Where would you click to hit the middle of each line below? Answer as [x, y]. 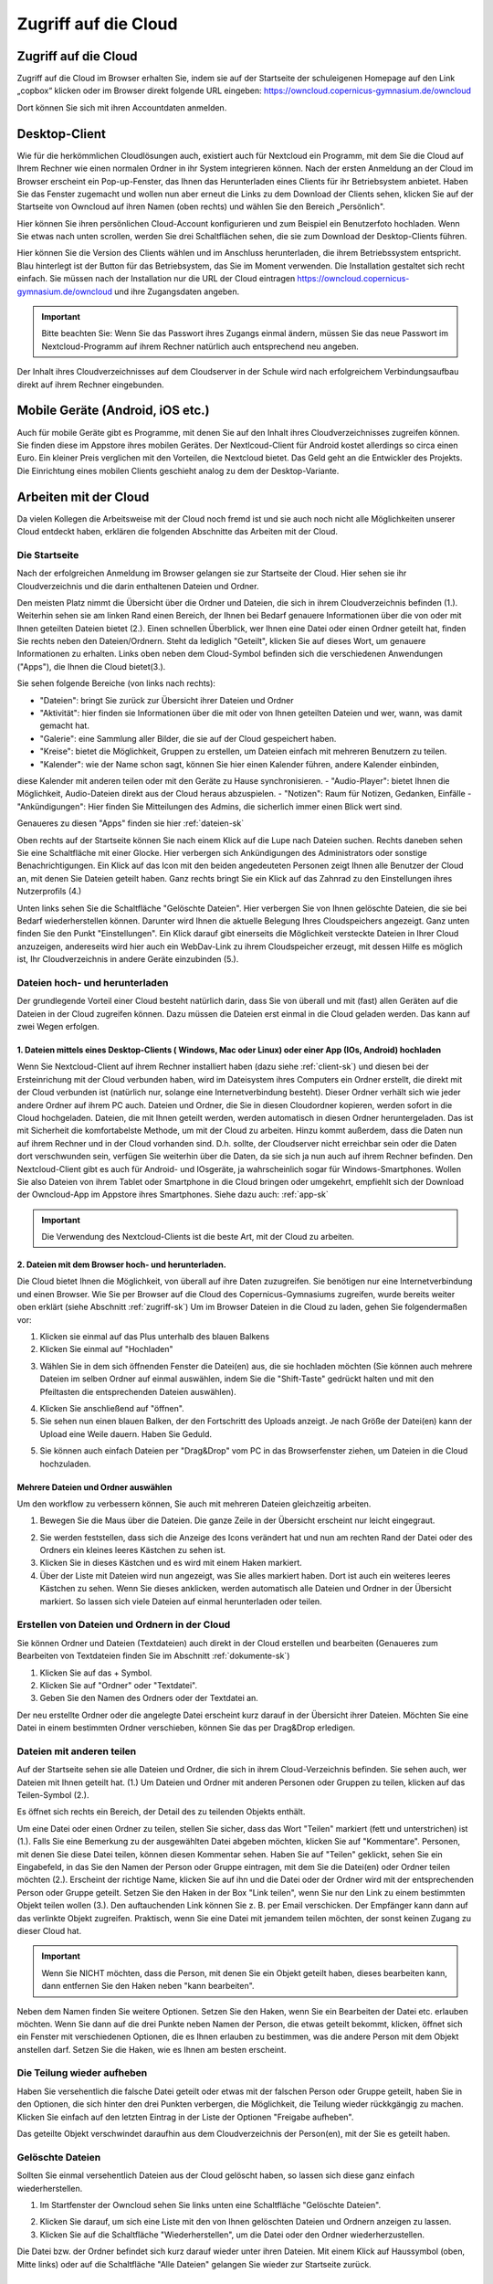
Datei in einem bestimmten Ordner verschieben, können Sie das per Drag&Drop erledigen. [186, 1728]
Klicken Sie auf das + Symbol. [96, 1673]
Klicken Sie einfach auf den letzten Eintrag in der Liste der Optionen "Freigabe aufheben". [185, 2117]
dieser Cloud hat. [49, 1930]
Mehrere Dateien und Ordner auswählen [94, 1487]
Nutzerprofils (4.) [49, 892]
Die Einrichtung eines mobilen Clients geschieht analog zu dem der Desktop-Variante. [178, 471]
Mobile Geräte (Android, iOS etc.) [113, 411]
